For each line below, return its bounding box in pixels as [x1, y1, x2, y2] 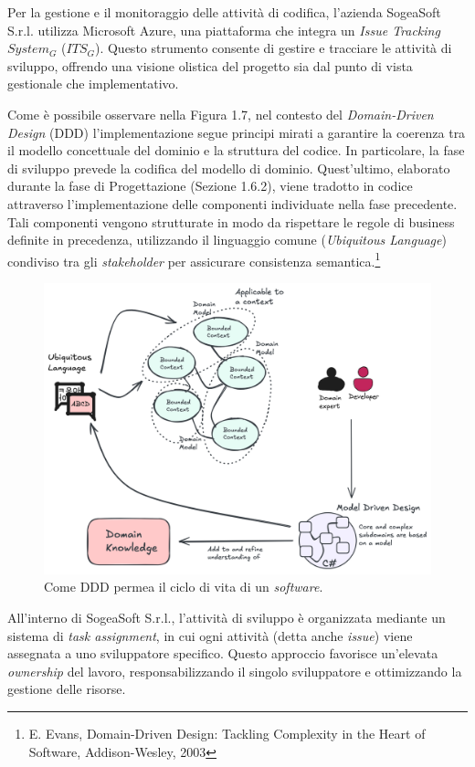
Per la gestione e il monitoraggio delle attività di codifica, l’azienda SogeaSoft [7, 3, 441, 21]
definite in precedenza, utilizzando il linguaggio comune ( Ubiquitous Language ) [7, 230, 447, 249]
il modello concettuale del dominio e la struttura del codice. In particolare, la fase [7, 141, 465, 160]
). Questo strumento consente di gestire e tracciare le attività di [94, 38, 452, 58]
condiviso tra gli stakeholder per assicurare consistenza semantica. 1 [7, 248, 381, 270]
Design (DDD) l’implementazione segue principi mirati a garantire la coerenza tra [7, 122, 466, 142]
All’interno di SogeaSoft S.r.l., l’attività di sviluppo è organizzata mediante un [7, 607, 446, 626]
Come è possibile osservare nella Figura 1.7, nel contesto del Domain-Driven [7, 104, 434, 123]
